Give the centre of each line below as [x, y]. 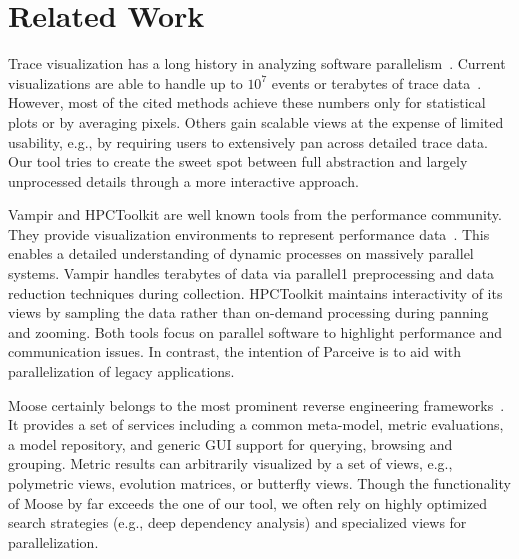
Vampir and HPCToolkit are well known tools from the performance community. [255, 214]
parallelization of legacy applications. [121, 371]
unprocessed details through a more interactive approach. [183, 180]
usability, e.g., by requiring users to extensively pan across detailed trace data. [248, 141]
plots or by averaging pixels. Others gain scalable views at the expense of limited [256, 121]
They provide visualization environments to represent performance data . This [249, 233]
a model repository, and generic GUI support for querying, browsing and [230, 443]
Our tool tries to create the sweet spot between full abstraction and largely [238, 161]
